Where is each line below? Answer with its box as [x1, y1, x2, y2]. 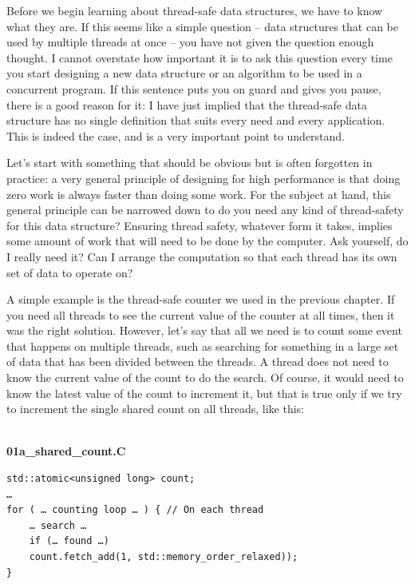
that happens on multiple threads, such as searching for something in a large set [6, 337, 399, 354]
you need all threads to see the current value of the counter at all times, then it [6, 306, 395, 323]
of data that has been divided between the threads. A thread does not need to [6, 353, 389, 370]
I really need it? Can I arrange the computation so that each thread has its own [6, 248, 397, 264]
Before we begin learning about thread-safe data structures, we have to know [6, 2, 383, 18]
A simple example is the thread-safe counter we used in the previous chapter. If [6, 291, 395, 308]
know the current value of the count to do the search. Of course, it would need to [6, 369, 404, 386]
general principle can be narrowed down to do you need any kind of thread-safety [6, 201, 404, 218]
